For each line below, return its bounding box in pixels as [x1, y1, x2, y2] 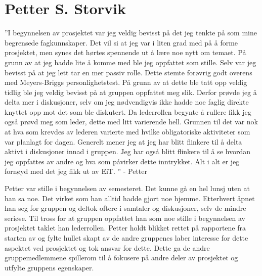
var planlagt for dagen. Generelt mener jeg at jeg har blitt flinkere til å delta [5, 136, 242, 147]
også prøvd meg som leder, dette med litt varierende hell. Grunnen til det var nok [5, 116, 258, 127]
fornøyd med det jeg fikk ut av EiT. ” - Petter [5, 166, 148, 176]
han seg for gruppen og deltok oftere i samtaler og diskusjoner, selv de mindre [5, 203, 246, 213]
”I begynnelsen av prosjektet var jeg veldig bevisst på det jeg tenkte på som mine [5, 27, 257, 38]
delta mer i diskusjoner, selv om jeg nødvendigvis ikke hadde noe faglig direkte [5, 97, 249, 107]
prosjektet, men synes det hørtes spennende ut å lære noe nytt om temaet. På [5, 47, 246, 58]
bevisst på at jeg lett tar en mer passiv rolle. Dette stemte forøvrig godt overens [5, 67, 252, 77]
